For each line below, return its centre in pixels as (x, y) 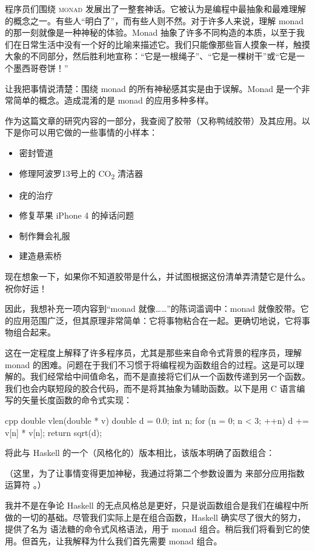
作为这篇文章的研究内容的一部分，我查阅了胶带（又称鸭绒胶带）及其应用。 (153, 120)
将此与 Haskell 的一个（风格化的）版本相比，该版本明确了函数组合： (140, 453)
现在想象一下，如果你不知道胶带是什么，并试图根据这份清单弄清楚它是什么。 (157, 276)
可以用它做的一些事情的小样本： (94, 132)
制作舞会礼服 (45, 235)
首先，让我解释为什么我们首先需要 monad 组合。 (126, 540)
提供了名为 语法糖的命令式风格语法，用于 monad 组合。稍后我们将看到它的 (153, 529)
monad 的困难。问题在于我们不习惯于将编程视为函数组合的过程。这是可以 (150, 364)
